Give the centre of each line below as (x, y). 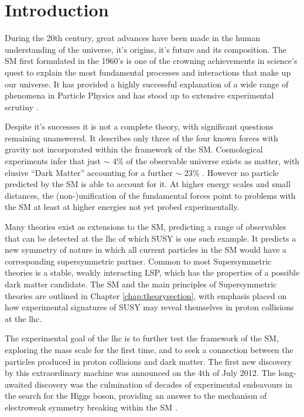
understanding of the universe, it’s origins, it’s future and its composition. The (146, 49)
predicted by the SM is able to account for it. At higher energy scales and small (148, 184)
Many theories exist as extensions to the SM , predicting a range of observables (146, 227)
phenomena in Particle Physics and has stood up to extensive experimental (139, 95)
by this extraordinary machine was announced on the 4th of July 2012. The (140, 373)
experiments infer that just (53, 161)
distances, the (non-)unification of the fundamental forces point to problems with (150, 195)
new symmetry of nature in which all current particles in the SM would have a (146, 250)
